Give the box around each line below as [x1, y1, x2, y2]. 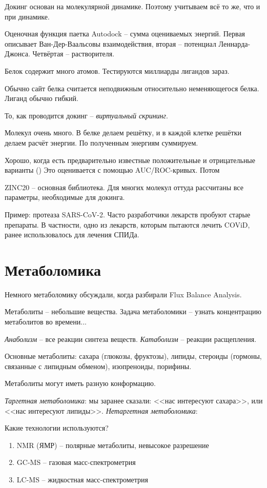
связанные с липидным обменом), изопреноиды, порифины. [5, 360, 192, 371]
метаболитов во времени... [5, 316, 87, 327]
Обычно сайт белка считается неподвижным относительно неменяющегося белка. [5, 83, 259, 93]
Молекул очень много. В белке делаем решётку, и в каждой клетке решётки [5, 127, 241, 138]
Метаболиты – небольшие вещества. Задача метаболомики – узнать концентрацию [5, 306, 261, 317]
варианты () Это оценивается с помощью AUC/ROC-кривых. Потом [5, 165, 220, 175]
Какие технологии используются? [5, 422, 109, 433]
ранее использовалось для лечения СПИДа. [5, 229, 139, 240]
